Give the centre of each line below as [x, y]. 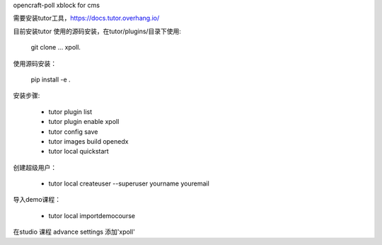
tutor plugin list [70, 112]
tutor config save [73, 132]
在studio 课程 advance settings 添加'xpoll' [74, 232]
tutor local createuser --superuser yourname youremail [129, 183]
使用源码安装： [35, 63]
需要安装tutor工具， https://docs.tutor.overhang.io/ [86, 18]
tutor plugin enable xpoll [84, 122]
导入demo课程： [37, 200]
